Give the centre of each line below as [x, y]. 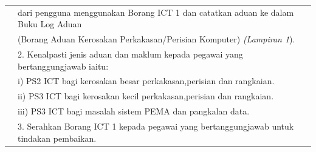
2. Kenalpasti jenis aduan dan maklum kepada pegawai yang [130, 54]
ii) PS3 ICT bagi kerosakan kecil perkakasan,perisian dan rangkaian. [146, 96]
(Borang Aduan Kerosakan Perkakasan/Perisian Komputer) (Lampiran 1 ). [156, 39]
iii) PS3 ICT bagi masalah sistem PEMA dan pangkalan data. [134, 111]
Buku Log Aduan [50, 24]
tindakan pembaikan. [57, 138]
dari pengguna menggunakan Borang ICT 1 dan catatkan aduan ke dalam [156, 12]
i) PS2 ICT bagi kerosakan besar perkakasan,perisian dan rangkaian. [146, 81]
